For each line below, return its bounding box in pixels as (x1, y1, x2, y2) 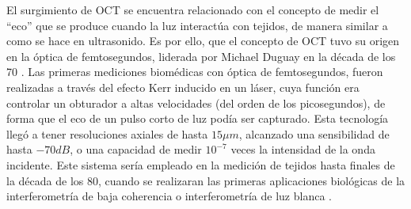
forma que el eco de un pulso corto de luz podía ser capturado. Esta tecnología (6, 110, 389, 127)
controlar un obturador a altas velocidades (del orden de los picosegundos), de (6, 94, 386, 111)
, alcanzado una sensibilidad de (238, 125, 390, 142)
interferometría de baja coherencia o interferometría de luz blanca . (6, 188, 332, 204)
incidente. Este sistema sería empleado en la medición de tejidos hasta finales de (6, 156, 395, 173)
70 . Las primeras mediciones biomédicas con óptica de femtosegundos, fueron (6, 63, 383, 80)
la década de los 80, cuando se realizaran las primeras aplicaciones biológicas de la (6, 172, 405, 188)
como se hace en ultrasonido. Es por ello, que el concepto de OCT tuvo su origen (6, 32, 400, 49)
